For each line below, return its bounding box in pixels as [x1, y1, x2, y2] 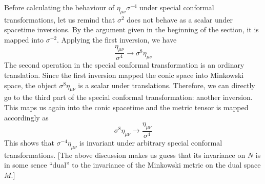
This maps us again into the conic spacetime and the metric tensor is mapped [4, 101, 249, 112]
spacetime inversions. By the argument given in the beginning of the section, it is [4, 24, 259, 35]
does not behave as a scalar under [127, 14, 233, 25]
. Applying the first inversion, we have [57, 34, 177, 45]
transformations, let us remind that [4, 14, 115, 25]
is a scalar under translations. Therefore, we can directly [78, 79, 255, 90]
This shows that [4, 137, 54, 148]
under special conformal [139, 2, 214, 12]
